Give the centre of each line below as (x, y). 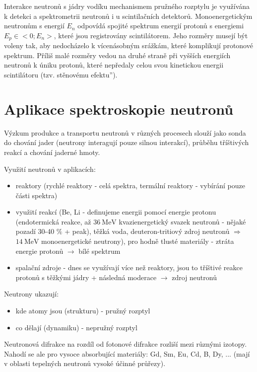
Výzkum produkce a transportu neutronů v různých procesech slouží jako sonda (125, 132)
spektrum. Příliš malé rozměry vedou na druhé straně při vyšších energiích (117, 55)
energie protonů (39, 251)
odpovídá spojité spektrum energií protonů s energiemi (161, 26)
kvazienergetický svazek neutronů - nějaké (182, 221)
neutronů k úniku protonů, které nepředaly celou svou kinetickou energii (114, 65)
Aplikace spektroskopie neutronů (119, 109)
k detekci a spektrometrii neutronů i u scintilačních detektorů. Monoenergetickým (128, 16)
